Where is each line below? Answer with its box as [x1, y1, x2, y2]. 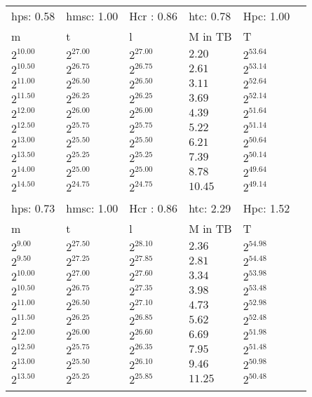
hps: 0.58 [11, 8, 55, 24]
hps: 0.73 [11, 200, 55, 216]
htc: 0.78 [189, 8, 231, 24]
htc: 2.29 [189, 200, 231, 216]
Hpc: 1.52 [243, 200, 290, 216]
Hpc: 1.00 [243, 8, 290, 24]
